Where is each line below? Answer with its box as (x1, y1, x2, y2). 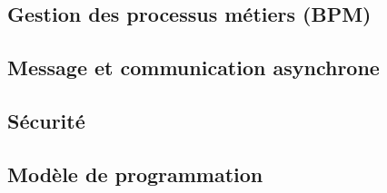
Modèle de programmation (7, 159, 263, 188)
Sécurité (7, 106, 85, 134)
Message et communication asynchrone (7, 53, 380, 82)
